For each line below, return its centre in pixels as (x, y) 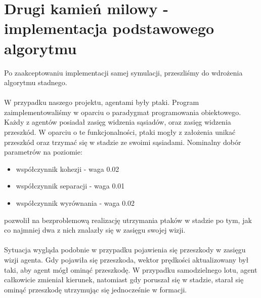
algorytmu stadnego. (36, 82)
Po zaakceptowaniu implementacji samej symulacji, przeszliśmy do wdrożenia (123, 72)
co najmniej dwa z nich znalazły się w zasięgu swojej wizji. (95, 230)
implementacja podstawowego (109, 28)
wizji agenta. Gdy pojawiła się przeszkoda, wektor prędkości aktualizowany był (126, 259)
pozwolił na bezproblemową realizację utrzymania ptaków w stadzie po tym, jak (128, 220)
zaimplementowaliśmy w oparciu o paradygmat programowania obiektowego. (123, 112)
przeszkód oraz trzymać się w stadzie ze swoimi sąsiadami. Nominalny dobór (123, 142)
